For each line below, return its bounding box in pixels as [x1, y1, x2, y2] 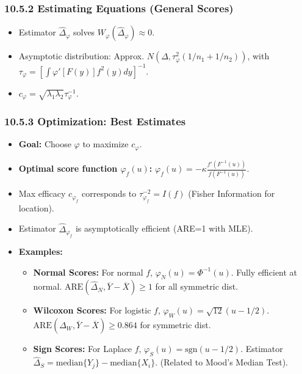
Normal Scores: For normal [33, 265, 143, 278]
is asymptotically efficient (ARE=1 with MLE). [75, 222, 253, 235]
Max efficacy [18, 187, 66, 200]
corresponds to [81, 187, 137, 200]
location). [18, 201, 54, 214]
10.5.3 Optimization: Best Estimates [4, 114, 186, 129]
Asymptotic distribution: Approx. [18, 50, 145, 62]
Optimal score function [18, 162, 118, 175]
